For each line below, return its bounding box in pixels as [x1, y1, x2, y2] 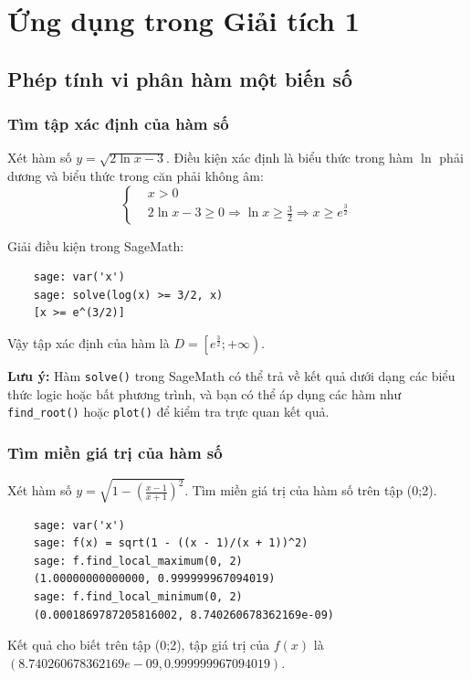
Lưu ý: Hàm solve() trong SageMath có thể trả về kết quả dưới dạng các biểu [7, 366, 455, 385]
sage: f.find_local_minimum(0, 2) [33, 589, 243, 603]
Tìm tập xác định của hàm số [7, 112, 229, 135]
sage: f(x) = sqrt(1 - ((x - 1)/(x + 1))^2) [33, 536, 309, 550]
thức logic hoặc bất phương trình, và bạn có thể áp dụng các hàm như [7, 384, 402, 403]
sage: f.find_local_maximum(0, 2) [33, 554, 243, 568]
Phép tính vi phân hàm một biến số [7, 64, 353, 92]
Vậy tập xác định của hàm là [7, 333, 170, 352]
